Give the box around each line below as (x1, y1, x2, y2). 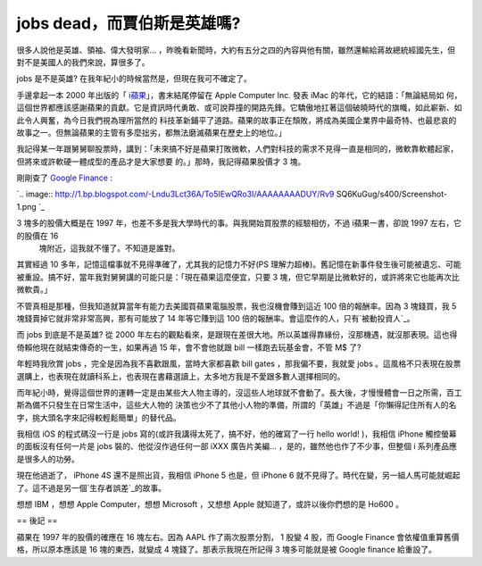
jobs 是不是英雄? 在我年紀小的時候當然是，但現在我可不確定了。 (16, 73, 252, 84)
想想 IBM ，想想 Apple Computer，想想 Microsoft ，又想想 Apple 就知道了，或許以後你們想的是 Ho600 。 (16, 499, 403, 510)
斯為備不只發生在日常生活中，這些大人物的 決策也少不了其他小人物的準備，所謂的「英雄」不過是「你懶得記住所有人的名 (16, 400, 457, 411)
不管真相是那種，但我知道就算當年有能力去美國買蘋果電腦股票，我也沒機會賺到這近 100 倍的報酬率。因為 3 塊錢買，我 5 (16, 300, 457, 312)
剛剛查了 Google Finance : (16, 172, 113, 183)
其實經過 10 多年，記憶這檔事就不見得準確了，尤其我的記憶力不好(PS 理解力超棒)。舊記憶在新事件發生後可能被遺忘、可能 (16, 259, 461, 270)
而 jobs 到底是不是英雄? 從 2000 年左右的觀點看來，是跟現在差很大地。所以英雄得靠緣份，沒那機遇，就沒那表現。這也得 (16, 329, 458, 340)
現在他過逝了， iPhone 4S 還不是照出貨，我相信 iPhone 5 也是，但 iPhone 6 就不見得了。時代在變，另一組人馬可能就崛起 (16, 470, 461, 481)
